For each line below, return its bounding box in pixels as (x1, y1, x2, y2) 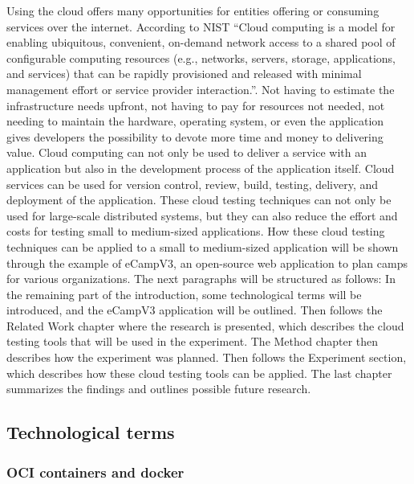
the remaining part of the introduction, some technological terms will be (6, 285, 362, 302)
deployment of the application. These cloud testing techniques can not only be (6, 191, 392, 208)
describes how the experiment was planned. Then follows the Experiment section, (6, 349, 407, 366)
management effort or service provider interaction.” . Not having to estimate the (6, 80, 395, 97)
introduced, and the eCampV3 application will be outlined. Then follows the (6, 301, 383, 318)
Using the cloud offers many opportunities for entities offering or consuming (6, 2, 379, 18)
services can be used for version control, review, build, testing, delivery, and (6, 175, 379, 192)
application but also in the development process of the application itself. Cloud (6, 159, 395, 176)
